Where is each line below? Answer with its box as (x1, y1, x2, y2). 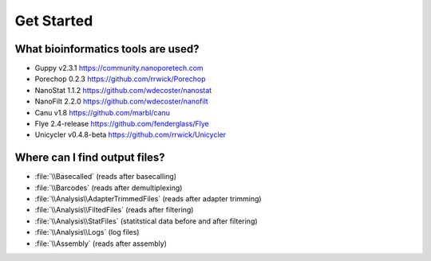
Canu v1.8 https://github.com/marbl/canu (34, 107, 171, 117)
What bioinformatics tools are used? (14, 42, 200, 56)
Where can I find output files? (14, 151, 165, 165)
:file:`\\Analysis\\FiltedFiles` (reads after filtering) (34, 205, 194, 215)
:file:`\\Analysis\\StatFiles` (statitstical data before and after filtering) (34, 216, 259, 226)
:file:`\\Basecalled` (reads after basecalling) (34, 172, 177, 181)
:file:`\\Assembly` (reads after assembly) (34, 239, 168, 248)
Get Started (14, 12, 93, 29)
